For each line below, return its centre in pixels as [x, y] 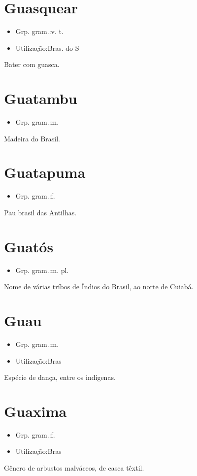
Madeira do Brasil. [32, 138]
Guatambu [41, 98]
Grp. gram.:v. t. [39, 31]
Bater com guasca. [32, 64]
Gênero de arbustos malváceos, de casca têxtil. [74, 468]
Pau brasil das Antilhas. [40, 212]
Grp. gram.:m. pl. [42, 270]
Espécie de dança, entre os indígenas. [60, 377]
